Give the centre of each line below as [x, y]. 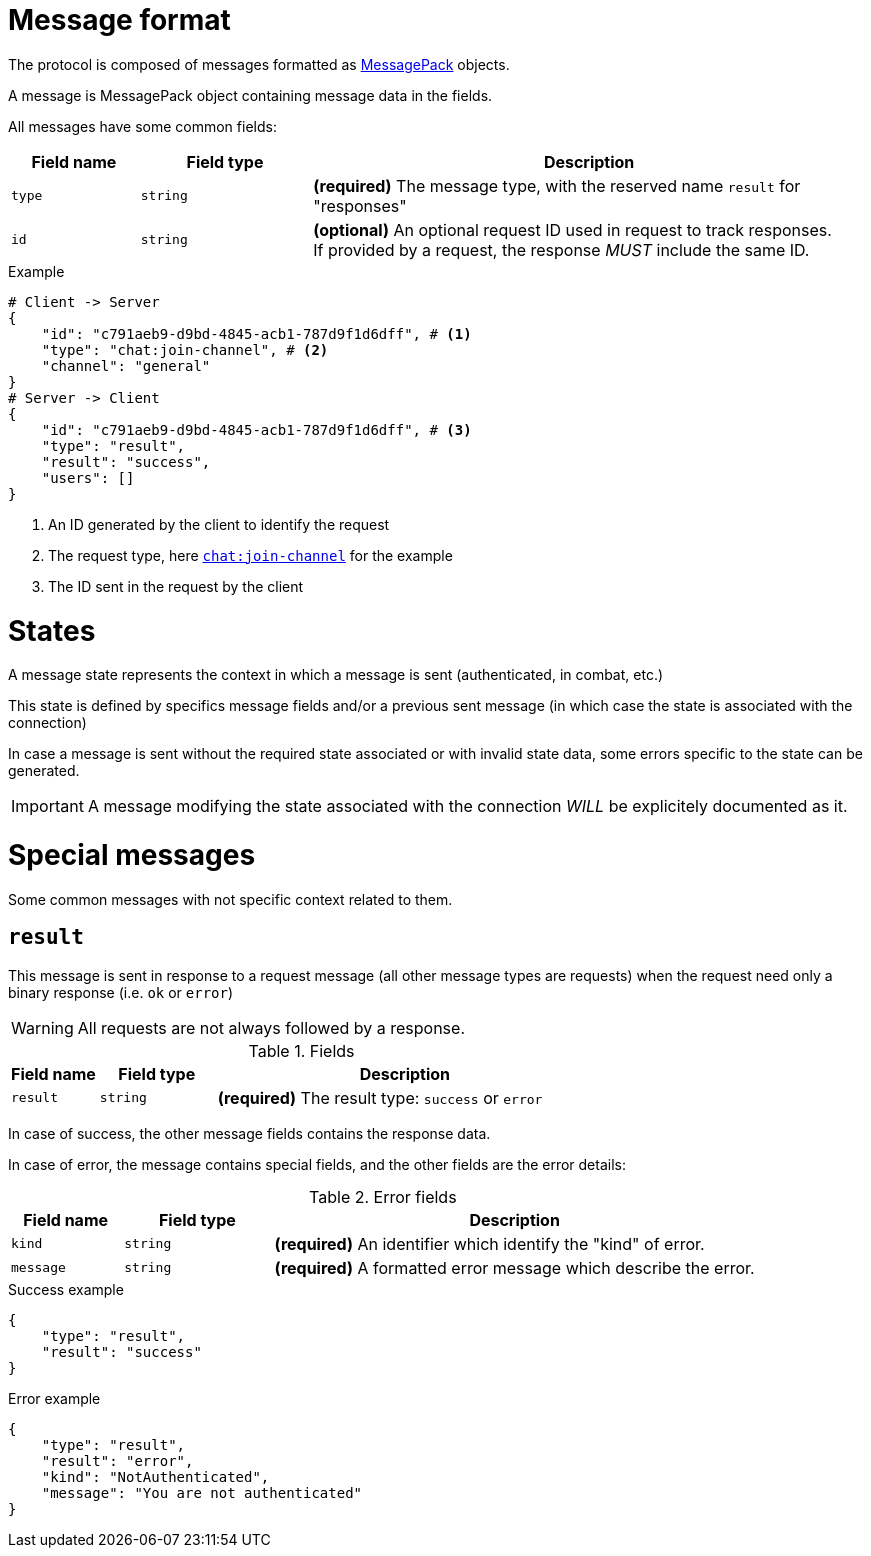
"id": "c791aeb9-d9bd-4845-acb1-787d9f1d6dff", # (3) [256, 429]
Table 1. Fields [301, 1050]
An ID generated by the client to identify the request [219, 524]
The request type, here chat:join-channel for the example [250, 555]
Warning [42, 1027]
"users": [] [88, 477]
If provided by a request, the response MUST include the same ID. [561, 249]
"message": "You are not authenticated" [202, 1492]
